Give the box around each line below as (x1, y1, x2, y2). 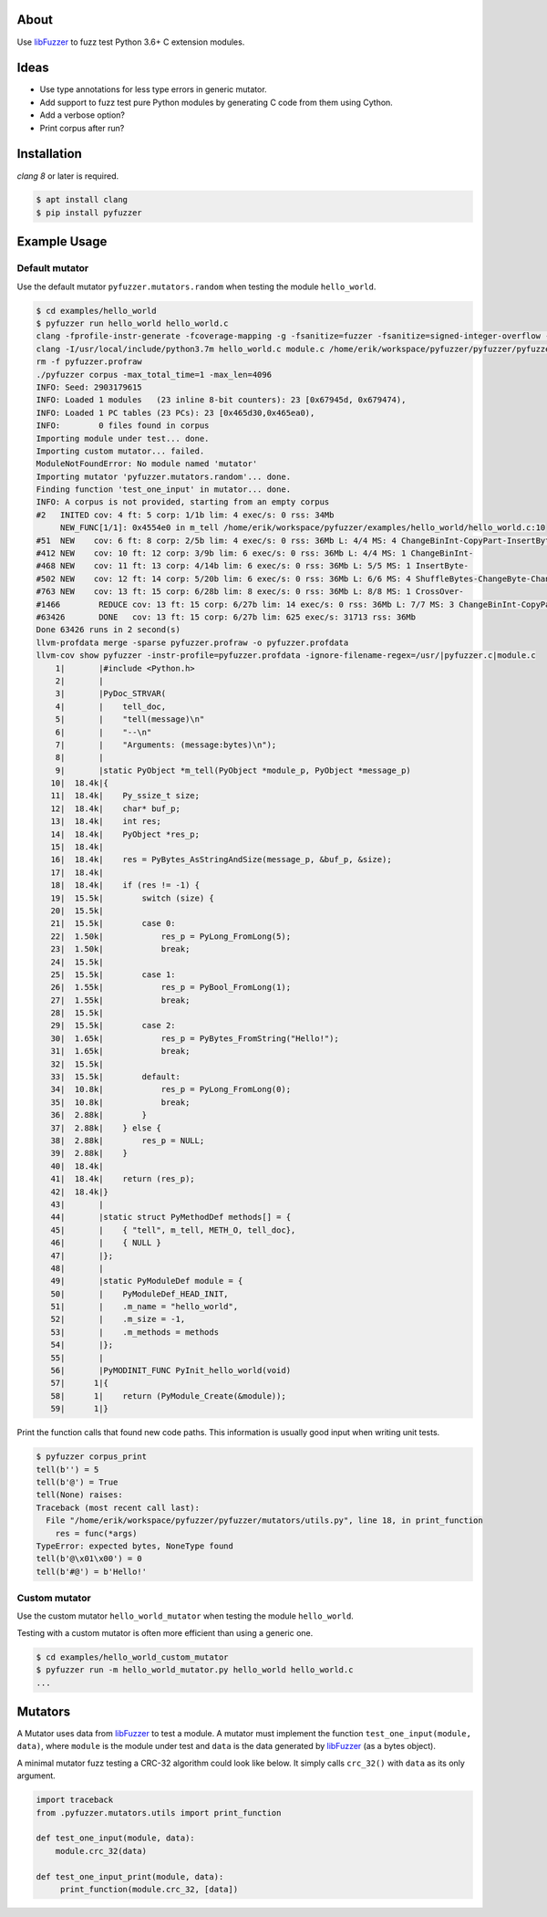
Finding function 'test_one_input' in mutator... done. (36, 484, 292, 495)
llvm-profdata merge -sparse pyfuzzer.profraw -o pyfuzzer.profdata (36, 637, 349, 648)
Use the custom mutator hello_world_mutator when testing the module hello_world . (16, 1610, 355, 1621)
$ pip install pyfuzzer (36, 207, 143, 218)
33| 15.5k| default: (50, 1072, 181, 1082)
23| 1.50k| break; (50, 944, 191, 954)
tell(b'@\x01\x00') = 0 (36, 1554, 143, 1564)
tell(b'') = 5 (36, 1464, 99, 1474)
